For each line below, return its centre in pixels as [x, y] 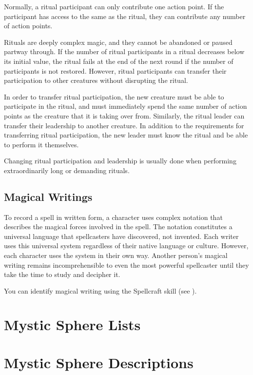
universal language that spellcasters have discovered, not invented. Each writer [121, 236]
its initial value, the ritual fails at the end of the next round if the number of [119, 61]
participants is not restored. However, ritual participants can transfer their [115, 70]
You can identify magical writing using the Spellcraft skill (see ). [100, 290]
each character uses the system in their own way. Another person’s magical [116, 255]
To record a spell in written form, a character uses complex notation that [113, 217]
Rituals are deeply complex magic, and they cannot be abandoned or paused [118, 42]
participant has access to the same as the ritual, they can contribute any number [125, 16]
